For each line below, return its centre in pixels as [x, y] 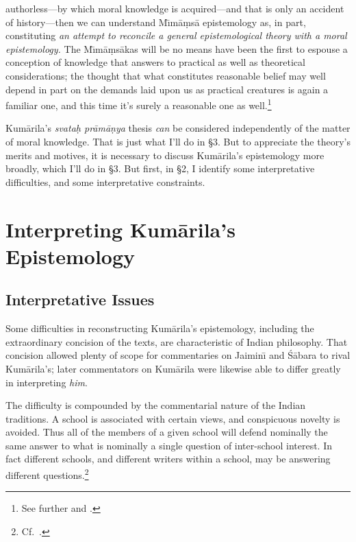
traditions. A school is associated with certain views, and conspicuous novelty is [173, 418]
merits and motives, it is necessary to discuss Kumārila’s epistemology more [165, 155]
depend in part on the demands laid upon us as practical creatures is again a [167, 89]
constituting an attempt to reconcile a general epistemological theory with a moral [176, 35]
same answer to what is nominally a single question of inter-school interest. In [169, 445]
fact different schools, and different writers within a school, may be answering [168, 459]
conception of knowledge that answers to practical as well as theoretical [155, 62]
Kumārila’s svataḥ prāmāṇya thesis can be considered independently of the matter [178, 128]
